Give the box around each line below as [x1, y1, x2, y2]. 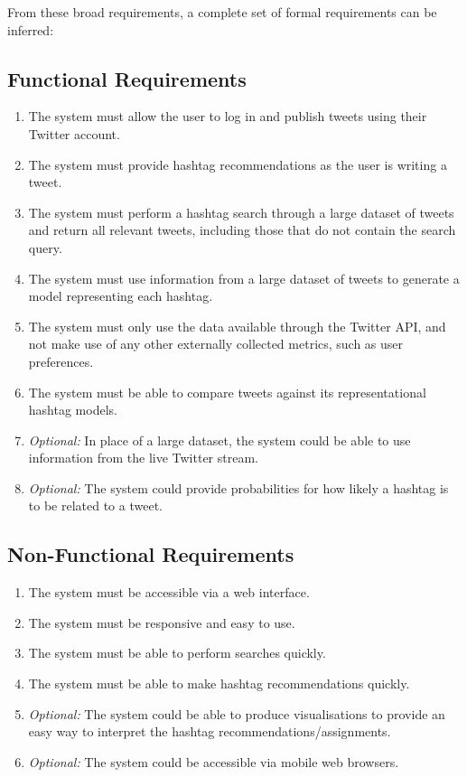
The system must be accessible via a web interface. [28, 583, 310, 602]
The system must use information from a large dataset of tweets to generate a [28, 268, 460, 287]
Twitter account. [28, 124, 120, 143]
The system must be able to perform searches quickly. [28, 643, 326, 662]
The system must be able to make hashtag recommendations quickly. [28, 674, 410, 693]
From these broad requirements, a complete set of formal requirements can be [7, 3, 437, 21]
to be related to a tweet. [28, 496, 163, 515]
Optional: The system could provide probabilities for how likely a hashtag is [28, 478, 449, 497]
